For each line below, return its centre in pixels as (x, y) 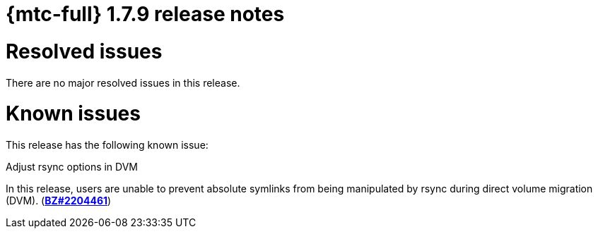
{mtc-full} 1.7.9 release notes (145, 14)
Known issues (73, 114)
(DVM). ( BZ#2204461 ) (59, 201)
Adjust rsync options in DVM (72, 167)
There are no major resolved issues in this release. (123, 82)
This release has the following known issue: (107, 145)
